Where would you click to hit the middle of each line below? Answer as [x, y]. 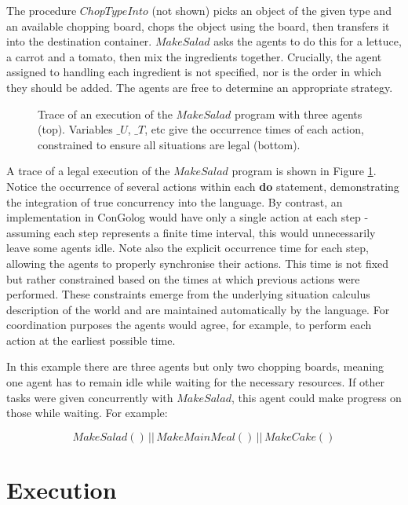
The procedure [42, 10]
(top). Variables [75, 129]
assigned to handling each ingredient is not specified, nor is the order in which [194, 72]
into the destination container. [79, 41]
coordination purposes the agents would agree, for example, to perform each [189, 325]
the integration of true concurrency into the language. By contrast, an [175, 201]
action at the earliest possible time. [91, 340]
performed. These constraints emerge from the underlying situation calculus [188, 294]
